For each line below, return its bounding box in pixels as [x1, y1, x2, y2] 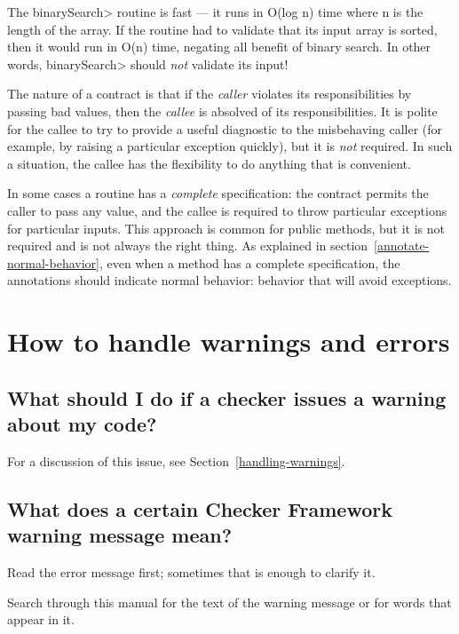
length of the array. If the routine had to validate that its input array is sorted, [7, 20, 438, 38]
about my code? [7, 410, 157, 438]
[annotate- [374, 236, 430, 255]
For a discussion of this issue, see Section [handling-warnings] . [7, 451, 345, 470]
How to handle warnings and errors [7, 323, 450, 360]
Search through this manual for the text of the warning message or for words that [7, 592, 452, 611]
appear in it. [7, 610, 75, 629]
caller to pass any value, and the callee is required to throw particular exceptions [7, 201, 447, 219]
